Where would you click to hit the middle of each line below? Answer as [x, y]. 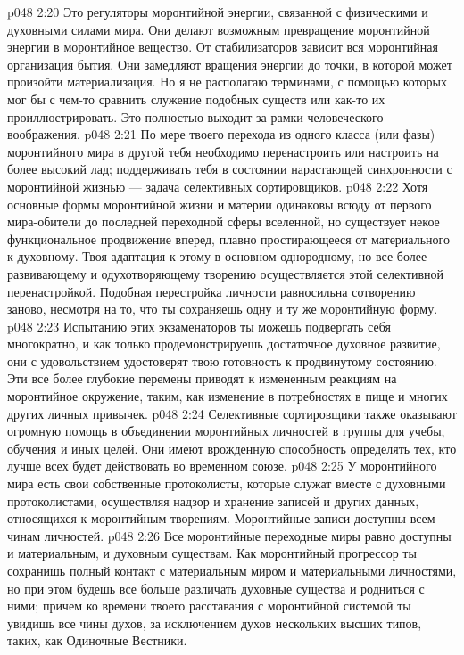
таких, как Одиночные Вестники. [97, 640]
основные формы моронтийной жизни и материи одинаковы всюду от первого [220, 204]
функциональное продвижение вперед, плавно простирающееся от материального [228, 238]
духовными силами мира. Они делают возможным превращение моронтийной [219, 29]
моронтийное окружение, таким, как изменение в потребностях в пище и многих [228, 396]
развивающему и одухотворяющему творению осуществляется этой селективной [226, 273]
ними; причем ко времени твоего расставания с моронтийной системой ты [209, 606]
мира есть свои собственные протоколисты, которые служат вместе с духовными [227, 483]
